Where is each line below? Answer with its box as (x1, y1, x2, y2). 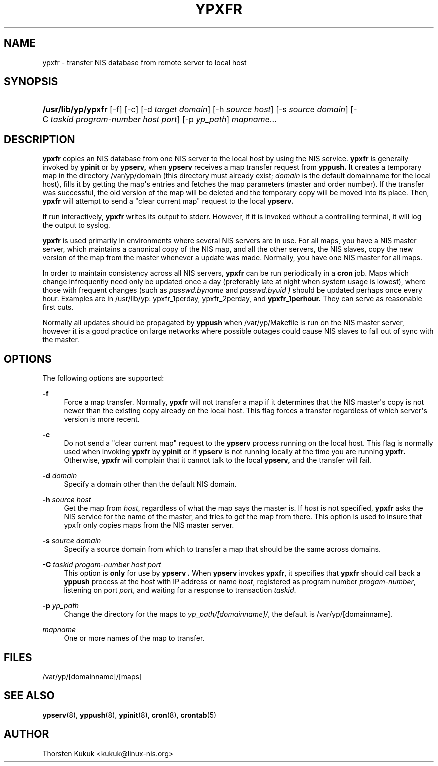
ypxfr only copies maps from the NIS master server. (64, 521, 234, 530)
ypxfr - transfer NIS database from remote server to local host (42, 58, 247, 67)
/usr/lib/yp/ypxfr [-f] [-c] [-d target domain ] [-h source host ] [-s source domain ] (42, 104, 348, 115)
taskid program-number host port (50, 114, 177, 125)
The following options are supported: (42, 374, 164, 383)
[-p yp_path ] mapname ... (182, 114, 277, 125)
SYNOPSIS (4, 75, 58, 88)
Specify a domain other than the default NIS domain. (64, 480, 237, 489)
